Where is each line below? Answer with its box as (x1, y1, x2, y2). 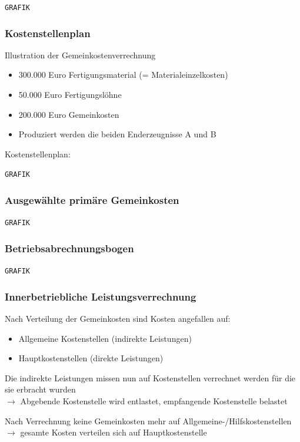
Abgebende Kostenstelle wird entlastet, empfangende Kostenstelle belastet (20, 395, 288, 407)
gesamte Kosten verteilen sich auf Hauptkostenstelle (20, 426, 207, 438)
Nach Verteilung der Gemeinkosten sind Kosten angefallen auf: (5, 312, 231, 325)
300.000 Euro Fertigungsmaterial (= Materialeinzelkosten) (18, 68, 228, 81)
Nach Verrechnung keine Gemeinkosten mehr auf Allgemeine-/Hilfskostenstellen (5, 414, 292, 427)
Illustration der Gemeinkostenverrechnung (5, 48, 156, 61)
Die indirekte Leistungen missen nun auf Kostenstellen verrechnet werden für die (5, 371, 296, 384)
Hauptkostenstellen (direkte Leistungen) (18, 352, 164, 364)
